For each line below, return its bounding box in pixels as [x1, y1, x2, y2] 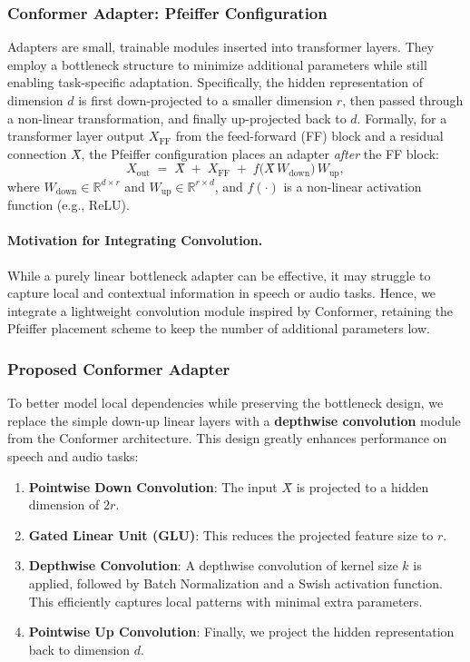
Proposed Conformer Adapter [7, 357, 230, 380]
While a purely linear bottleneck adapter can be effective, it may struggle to [7, 265, 431, 284]
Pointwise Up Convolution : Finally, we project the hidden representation [28, 622, 455, 641]
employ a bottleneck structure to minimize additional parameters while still [7, 54, 427, 74]
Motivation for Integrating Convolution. [7, 231, 263, 250]
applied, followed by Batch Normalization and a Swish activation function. [28, 574, 443, 593]
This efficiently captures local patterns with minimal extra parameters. [28, 591, 423, 610]
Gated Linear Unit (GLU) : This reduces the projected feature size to [28, 525, 434, 544]
